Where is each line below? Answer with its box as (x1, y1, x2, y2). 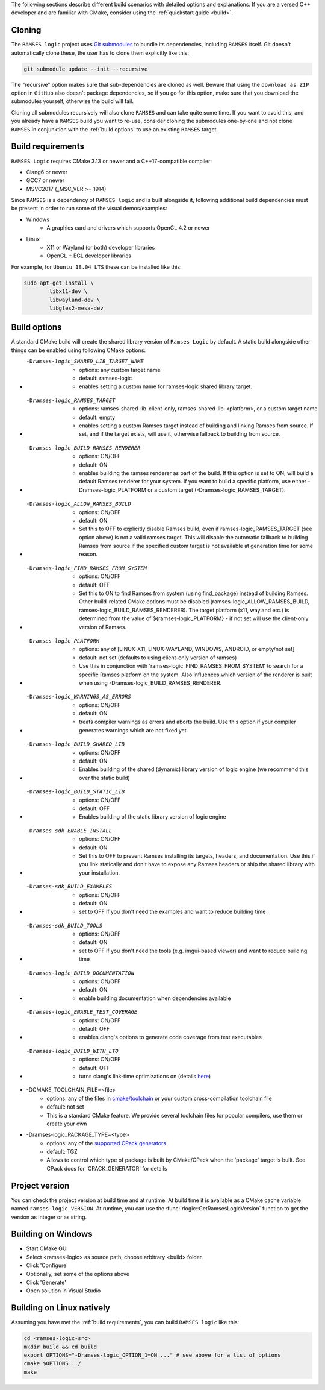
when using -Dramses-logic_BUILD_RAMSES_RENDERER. (79, 679, 222, 687)
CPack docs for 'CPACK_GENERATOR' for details (46, 1165, 167, 1172)
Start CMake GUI (26, 1245, 69, 1252)
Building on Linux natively (11, 1303, 111, 1313)
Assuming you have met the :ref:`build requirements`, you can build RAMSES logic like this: (11, 1319, 240, 1326)
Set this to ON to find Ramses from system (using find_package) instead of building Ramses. (79, 590, 308, 597)
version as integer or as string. (11, 1213, 87, 1221)
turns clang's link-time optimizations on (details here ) (79, 1072, 211, 1080)
